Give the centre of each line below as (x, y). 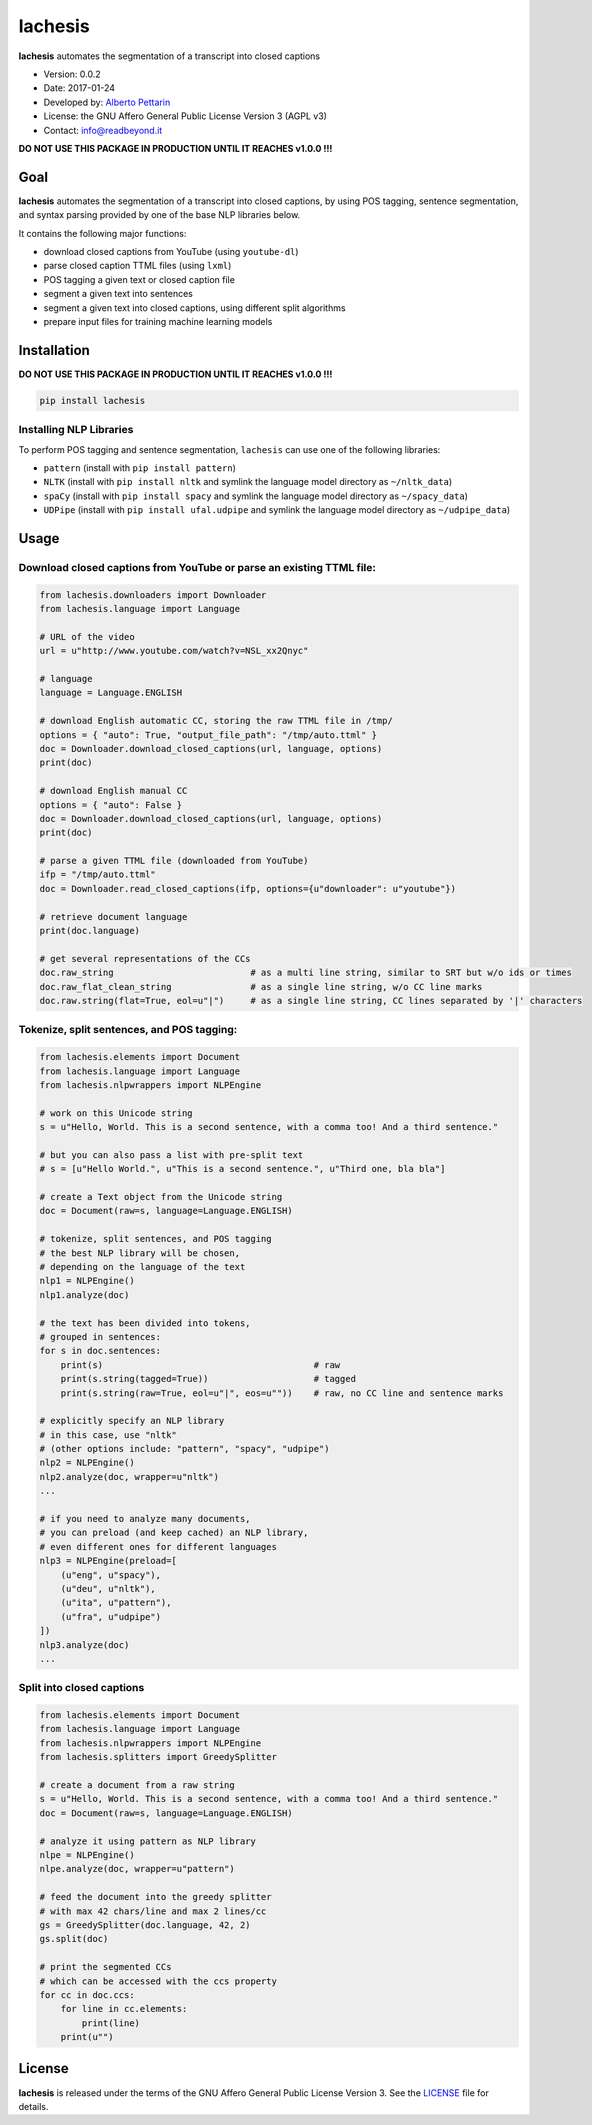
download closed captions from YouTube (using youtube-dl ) (171, 251)
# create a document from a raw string (137, 1785)
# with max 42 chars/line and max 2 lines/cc (153, 1911)
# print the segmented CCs (105, 1967)
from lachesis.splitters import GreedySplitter (158, 1757)
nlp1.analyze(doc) (84, 1294)
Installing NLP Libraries (76, 430)
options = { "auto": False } (111, 804)
